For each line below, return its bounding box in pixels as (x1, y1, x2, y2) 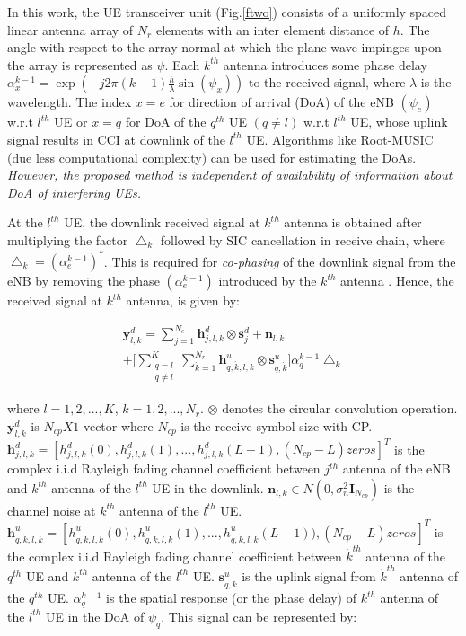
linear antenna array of (7, 20, 134, 39)
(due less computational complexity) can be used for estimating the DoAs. (7, 147, 417, 166)
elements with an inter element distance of (155, 20, 390, 39)
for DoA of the (125, 112, 207, 131)
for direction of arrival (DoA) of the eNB (169, 93, 394, 111)
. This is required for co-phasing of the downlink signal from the (103, 252, 456, 270)
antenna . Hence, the (340, 271, 454, 290)
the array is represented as (7, 55, 153, 74)
